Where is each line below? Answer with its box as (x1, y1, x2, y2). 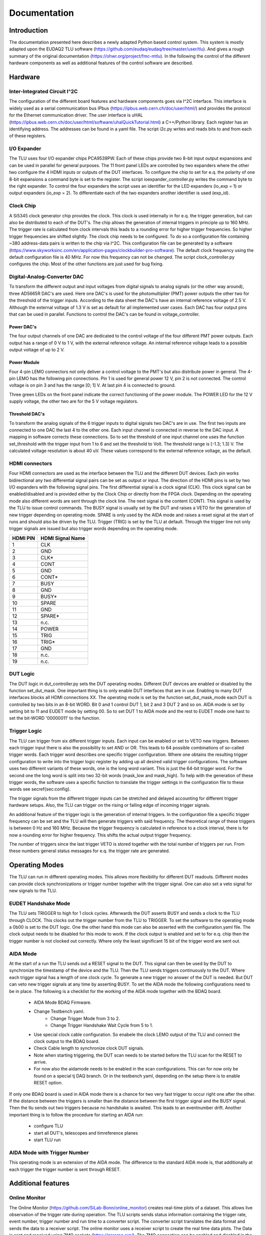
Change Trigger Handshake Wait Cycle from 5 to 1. (50, 1023, 153, 1029)
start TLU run (33, 1137, 61, 1143)
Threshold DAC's (9, 411, 45, 417)
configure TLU (33, 1123, 64, 1129)
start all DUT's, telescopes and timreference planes (33, 1130, 138, 1136)
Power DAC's (9, 324, 37, 330)
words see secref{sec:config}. (9, 786, 71, 792)
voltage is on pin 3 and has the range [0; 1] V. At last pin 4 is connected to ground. (9, 382, 176, 388)
